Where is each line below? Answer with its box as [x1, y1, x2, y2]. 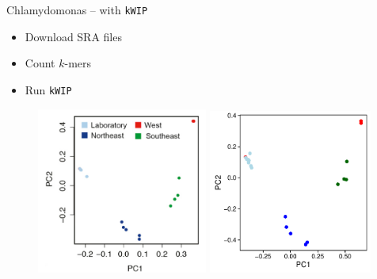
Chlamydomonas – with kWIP [6, 2, 148, 17]
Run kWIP [25, 81, 72, 97]
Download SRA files [25, 28, 122, 44]
